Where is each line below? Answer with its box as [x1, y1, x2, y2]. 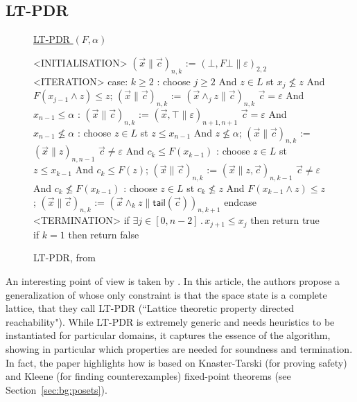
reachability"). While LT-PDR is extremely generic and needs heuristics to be [6, 314, 335, 329]
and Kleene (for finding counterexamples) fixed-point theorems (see [6, 369, 291, 383]
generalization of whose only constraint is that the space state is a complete [6, 287, 327, 301]
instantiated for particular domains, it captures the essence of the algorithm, [6, 328, 331, 342]
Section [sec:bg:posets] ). [6, 382, 107, 396]
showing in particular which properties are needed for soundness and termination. [6, 342, 353, 356]
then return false [68, 227, 139, 241]
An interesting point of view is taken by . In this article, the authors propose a [6, 274, 340, 288]
